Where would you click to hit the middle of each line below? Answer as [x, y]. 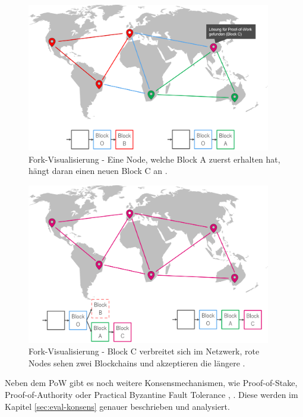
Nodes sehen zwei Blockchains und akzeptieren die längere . [137, 362]
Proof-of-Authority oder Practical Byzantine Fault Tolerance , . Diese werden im [151, 394]
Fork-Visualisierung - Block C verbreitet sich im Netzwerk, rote [144, 351]
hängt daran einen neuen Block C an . [98, 171]
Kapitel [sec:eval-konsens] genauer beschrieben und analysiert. [117, 406]
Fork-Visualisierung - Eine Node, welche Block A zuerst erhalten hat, [154, 159]
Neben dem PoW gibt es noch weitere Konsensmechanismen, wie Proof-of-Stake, [151, 383]
